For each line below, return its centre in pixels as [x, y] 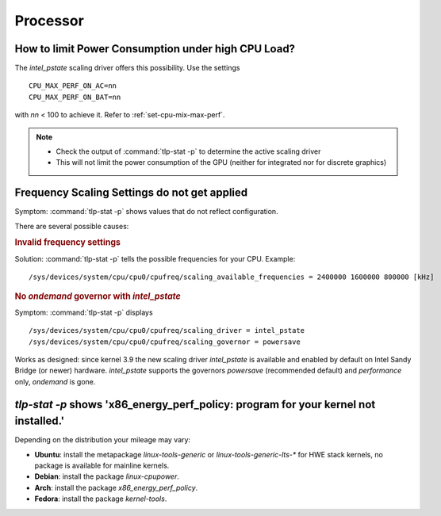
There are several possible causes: [72, 226]
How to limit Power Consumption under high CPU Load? [155, 49]
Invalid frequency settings [67, 243]
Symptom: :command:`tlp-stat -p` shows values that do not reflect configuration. [146, 212]
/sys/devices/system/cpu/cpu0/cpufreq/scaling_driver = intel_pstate [167, 331]
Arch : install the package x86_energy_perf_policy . [116, 487]
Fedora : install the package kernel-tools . [101, 499]
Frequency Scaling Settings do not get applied [131, 193]
